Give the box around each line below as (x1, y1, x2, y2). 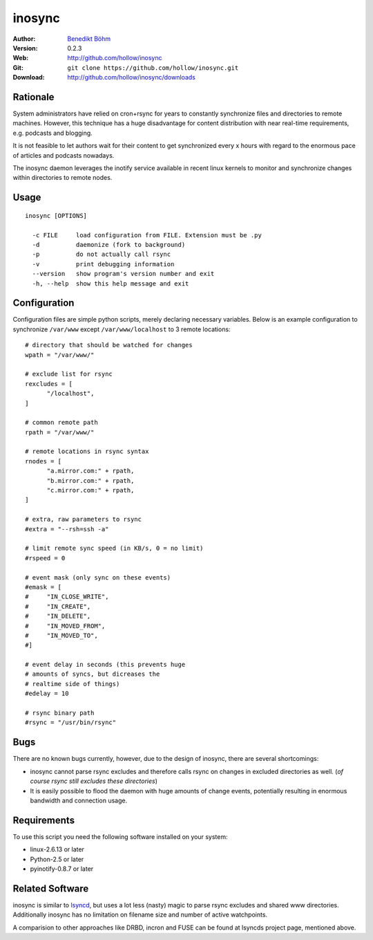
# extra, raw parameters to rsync (25, 515, 142, 524)
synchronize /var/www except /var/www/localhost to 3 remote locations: (12, 325, 231, 333)
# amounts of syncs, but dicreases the (25, 670, 160, 678)
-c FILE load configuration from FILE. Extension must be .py (32, 231, 262, 239)
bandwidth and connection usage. (30, 796, 128, 804)
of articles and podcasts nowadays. (12, 151, 115, 159)
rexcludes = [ (25, 380, 73, 387)
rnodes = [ (25, 457, 62, 465)
